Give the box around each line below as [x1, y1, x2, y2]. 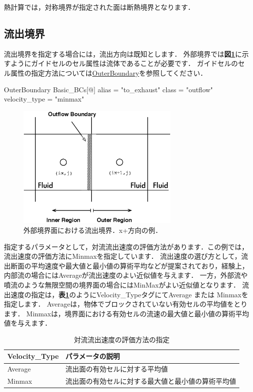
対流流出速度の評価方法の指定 [74, 334, 170, 344]
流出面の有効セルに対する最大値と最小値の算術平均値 [65, 376, 236, 386]
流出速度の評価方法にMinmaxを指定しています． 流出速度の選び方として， [4, 251, 241, 261]
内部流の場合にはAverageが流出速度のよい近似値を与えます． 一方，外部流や [4, 270, 248, 280]
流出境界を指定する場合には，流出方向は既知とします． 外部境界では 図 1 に [4, 48, 242, 59]
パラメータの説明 [65, 351, 120, 361]
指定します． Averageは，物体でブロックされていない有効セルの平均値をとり [4, 299, 248, 309]
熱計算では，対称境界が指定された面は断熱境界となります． [4, 2, 195, 12]
